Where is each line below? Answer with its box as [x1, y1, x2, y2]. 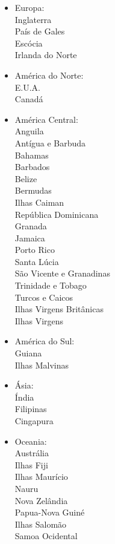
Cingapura [14, 415, 54, 427]
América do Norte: [14, 68, 84, 81]
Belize [14, 172, 37, 185]
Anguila [14, 125, 44, 137]
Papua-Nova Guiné [14, 506, 85, 519]
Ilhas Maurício [14, 470, 68, 483]
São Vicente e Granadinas [14, 267, 110, 280]
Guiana [14, 347, 42, 359]
